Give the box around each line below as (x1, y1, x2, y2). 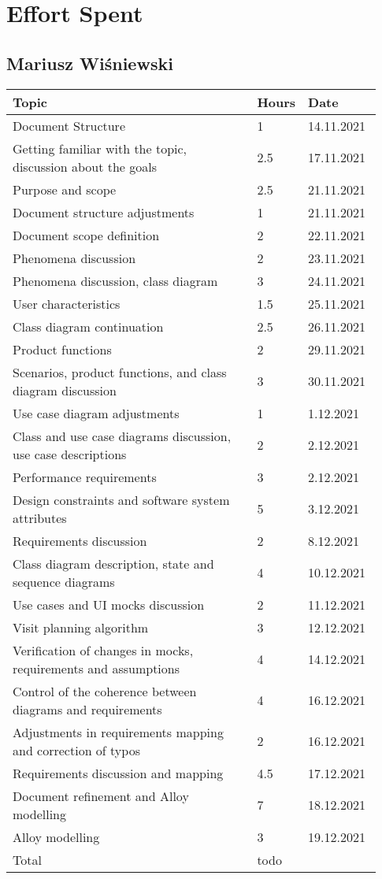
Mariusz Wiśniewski (6, 50, 173, 75)
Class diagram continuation (13, 317, 164, 336)
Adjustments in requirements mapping (13, 722, 224, 741)
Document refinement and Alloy (13, 786, 189, 805)
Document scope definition (13, 225, 160, 244)
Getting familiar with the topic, (13, 139, 187, 158)
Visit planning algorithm (13, 618, 149, 636)
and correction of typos (13, 740, 140, 759)
